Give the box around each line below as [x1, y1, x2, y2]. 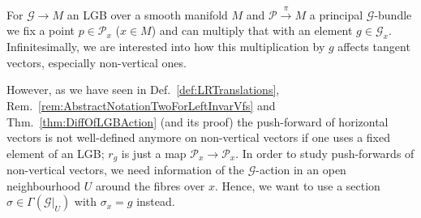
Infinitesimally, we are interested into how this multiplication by [6, 38, 325, 55]
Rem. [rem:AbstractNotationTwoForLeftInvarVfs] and [6, 96, 276, 113]
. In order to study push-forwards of [235, 144, 415, 161]
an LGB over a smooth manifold [67, 6, 228, 23]
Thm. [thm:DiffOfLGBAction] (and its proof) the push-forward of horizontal [6, 113, 389, 130]
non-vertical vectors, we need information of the [6, 161, 245, 178]
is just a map [121, 144, 187, 161]
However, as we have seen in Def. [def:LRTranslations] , [6, 81, 280, 98]
